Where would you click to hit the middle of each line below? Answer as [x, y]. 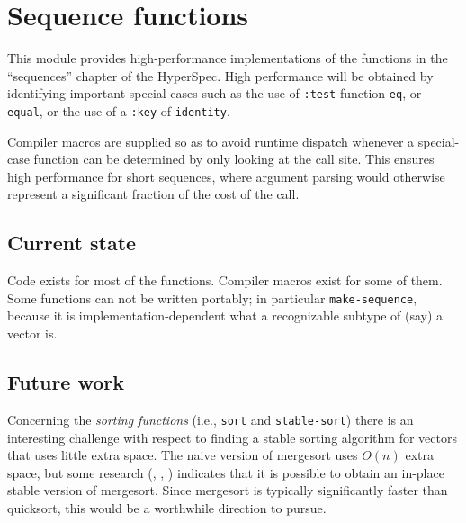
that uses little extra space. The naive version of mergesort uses [183, 455]
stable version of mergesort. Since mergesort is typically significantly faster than [228, 490]
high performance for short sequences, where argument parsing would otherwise [226, 176]
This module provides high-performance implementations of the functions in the [228, 58]
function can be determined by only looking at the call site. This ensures [234, 159]
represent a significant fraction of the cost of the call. [153, 194]
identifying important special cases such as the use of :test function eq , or [215, 93]
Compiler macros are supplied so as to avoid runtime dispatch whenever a [211, 141]
